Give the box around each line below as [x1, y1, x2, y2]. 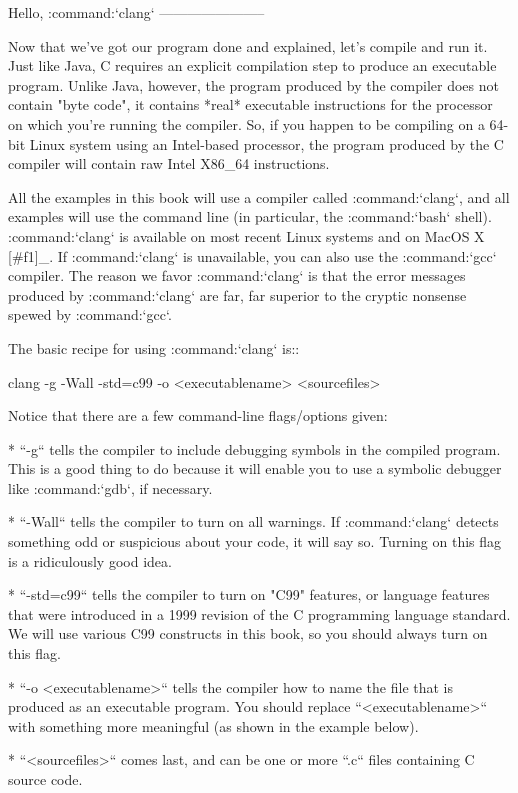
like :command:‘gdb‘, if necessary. [8, 477, 213, 498]
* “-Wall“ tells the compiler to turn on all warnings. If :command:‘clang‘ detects [8, 511, 499, 532]
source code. [8, 769, 83, 789]
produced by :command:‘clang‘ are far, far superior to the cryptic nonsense [8, 284, 467, 305]
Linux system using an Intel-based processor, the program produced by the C [29, 133, 504, 154]
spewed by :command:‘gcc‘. [8, 304, 172, 325]
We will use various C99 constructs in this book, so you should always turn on [8, 623, 488, 644]
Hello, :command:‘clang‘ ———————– [8, 2, 265, 22]
